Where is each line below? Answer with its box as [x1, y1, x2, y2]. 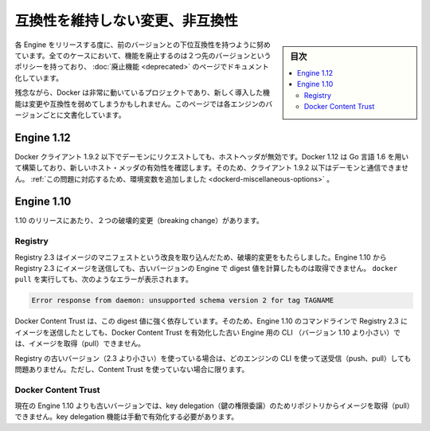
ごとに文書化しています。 [42, 110, 126, 120]
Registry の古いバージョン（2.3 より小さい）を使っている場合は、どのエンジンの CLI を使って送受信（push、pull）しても [14, 353, 412, 362]
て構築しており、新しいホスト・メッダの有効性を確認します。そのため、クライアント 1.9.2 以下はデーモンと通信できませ [14, 163, 409, 173]
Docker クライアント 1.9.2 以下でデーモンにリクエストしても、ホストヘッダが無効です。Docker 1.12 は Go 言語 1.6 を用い [14, 151, 409, 161]
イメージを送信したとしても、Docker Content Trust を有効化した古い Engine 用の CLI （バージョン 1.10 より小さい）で [14, 327, 401, 337]
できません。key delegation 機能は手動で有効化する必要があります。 [14, 412, 239, 421]
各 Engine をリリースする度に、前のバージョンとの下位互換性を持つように [14, 40, 257, 49]
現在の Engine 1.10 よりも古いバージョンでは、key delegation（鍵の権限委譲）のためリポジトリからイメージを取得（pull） [14, 401, 411, 410]
